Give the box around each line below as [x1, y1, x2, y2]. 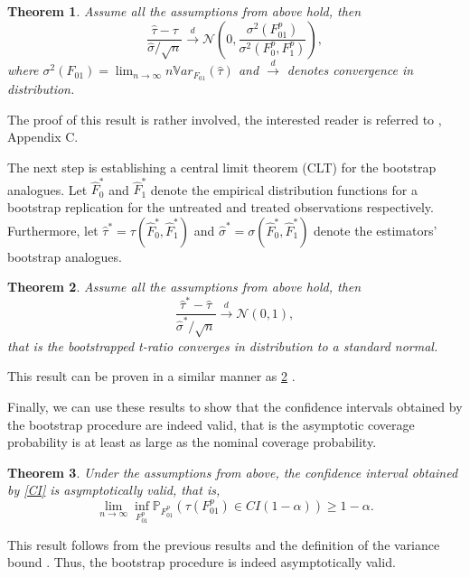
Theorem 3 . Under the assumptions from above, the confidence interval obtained [7, 462, 458, 481]
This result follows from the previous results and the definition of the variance [7, 535, 440, 554]
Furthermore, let [7, 220, 99, 239]
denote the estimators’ [314, 220, 437, 239]
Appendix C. [7, 127, 79, 146]
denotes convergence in [287, 60, 414, 79]
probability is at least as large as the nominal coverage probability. [7, 433, 377, 451]
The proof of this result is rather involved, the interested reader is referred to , [7, 109, 442, 128]
